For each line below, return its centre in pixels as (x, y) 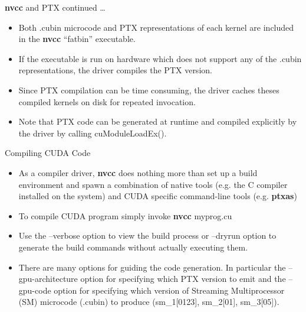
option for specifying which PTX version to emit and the (183, 279)
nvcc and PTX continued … (55, 7)
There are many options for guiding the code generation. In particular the (152, 267)
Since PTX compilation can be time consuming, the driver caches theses (149, 90)
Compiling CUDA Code (48, 153)
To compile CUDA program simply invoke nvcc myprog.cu (125, 215)
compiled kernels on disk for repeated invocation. (107, 101)
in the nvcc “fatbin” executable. (77, 39)
